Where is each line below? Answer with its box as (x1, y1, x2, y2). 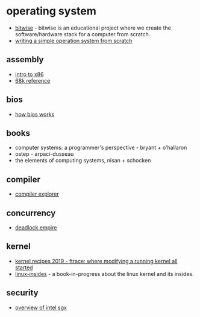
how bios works (14, 110, 55, 118)
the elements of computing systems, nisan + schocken (14, 157, 151, 164)
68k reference (14, 77, 51, 84)
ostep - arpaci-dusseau (14, 150, 74, 158)
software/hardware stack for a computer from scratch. (14, 30, 151, 37)
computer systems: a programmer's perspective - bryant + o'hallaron (14, 144, 187, 152)
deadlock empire (14, 224, 57, 231)
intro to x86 (14, 71, 44, 78)
